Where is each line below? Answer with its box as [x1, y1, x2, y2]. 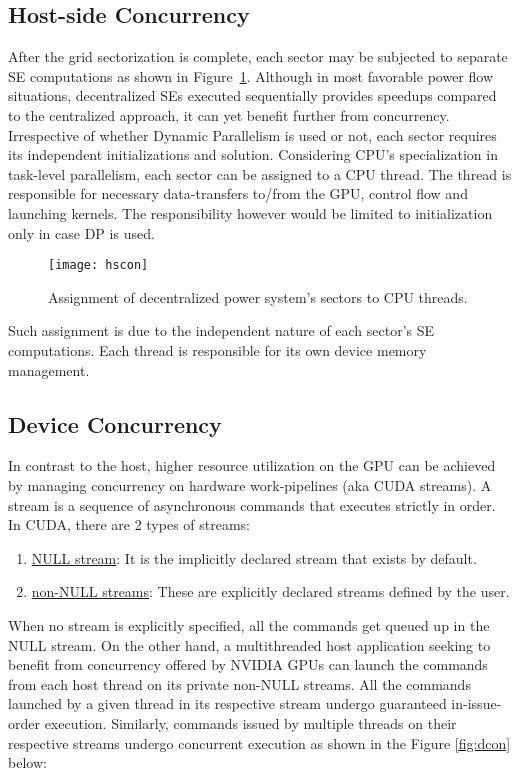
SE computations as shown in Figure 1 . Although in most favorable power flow [8, 65, 494, 86]
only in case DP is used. [8, 222, 155, 243]
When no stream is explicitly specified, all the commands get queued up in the [8, 614, 490, 635]
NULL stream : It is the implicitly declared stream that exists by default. [31, 547, 477, 568]
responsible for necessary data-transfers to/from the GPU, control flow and [8, 183, 468, 204]
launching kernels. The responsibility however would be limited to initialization [8, 202, 493, 223]
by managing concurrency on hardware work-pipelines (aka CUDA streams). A [8, 474, 492, 495]
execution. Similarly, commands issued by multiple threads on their [44, 712, 457, 733]
